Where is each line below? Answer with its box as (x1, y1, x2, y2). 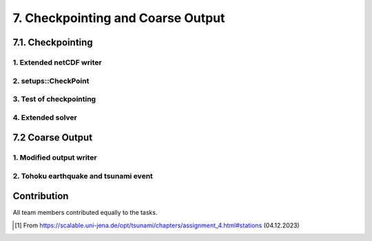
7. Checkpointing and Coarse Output (12, 10, 225, 25)
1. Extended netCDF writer (12, 57, 103, 67)
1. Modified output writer (12, 153, 97, 163)
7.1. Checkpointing (12, 36, 93, 48)
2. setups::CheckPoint (12, 76, 90, 85)
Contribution (12, 190, 69, 202)
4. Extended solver (12, 112, 77, 122)
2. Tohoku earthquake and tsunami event (12, 171, 153, 180)
